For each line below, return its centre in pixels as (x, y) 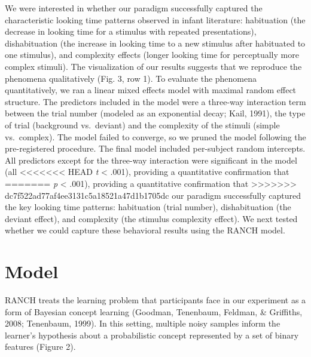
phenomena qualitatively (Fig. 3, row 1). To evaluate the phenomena (131, 78)
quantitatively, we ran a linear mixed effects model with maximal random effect (151, 90)
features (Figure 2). (40, 347)
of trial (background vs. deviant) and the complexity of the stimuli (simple (142, 124)
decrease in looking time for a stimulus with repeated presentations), (131, 31)
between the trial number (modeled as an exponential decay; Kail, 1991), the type (155, 113)
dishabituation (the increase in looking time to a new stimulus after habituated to (155, 43)
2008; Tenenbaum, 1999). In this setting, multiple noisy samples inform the (143, 323)
